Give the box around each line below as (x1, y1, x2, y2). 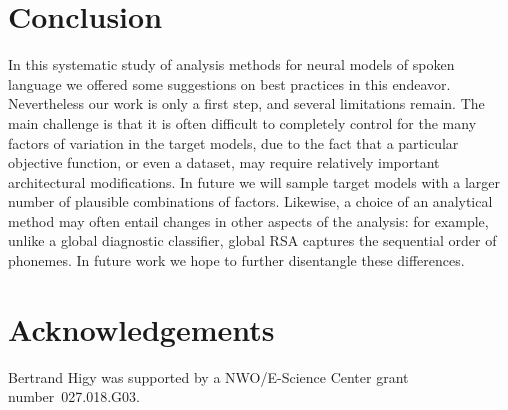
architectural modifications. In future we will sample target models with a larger (8, 171, 501, 192)
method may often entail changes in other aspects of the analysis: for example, (8, 210, 489, 231)
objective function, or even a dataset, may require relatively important (8, 152, 440, 173)
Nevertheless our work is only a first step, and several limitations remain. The (8, 93, 485, 114)
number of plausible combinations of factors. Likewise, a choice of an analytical (8, 191, 493, 212)
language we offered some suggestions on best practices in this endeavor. (8, 73, 451, 94)
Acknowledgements (8, 308, 275, 349)
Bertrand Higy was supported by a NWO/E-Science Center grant (8, 366, 409, 387)
